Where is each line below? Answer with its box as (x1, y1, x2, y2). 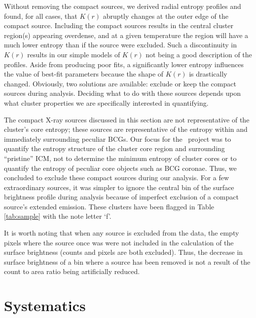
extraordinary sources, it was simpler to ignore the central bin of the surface (4, 182, 234, 192)
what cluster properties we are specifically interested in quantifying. (4, 97, 209, 108)
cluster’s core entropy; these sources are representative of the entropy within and (4, 124, 248, 134)
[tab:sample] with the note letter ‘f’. (4, 211, 111, 221)
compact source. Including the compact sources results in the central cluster (4, 20, 233, 31)
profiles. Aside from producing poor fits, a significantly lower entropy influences (4, 59, 244, 69)
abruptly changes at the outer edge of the (103, 10, 228, 21)
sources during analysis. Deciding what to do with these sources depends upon (4, 88, 241, 98)
